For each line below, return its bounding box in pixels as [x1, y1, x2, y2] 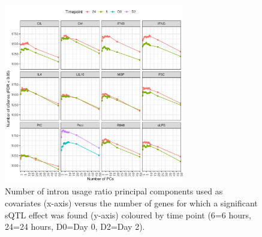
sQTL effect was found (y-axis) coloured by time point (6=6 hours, [5, 208, 251, 221]
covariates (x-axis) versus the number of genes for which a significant [5, 196, 258, 209]
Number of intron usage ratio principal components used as [5, 185, 223, 197]
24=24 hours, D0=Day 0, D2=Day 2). [5, 220, 145, 233]
